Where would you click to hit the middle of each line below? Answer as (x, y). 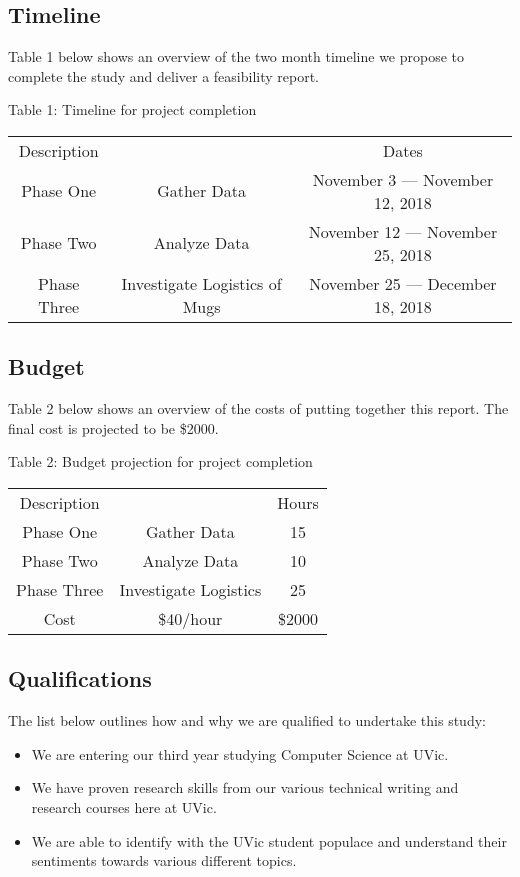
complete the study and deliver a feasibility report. (164, 75)
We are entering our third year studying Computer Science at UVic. (240, 753)
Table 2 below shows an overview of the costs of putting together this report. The (258, 408)
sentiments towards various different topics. (164, 860)
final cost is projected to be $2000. (113, 427)
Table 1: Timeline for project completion (132, 109)
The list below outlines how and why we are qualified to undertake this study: (247, 720)
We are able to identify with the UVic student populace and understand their (269, 840)
